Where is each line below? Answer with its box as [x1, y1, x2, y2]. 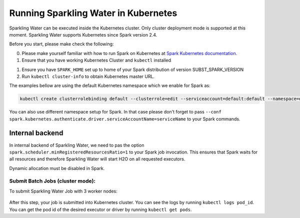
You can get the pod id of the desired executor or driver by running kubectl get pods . [9, 206, 192, 212]
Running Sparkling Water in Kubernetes [9, 7, 177, 18]
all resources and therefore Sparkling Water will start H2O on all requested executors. [9, 156, 185, 162]
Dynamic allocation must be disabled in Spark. [9, 165, 105, 171]
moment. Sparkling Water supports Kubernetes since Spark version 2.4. [9, 31, 157, 37]
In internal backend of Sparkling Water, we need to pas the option [9, 142, 144, 148]
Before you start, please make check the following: [9, 41, 114, 47]
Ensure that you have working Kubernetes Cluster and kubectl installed [21, 57, 171, 63]
